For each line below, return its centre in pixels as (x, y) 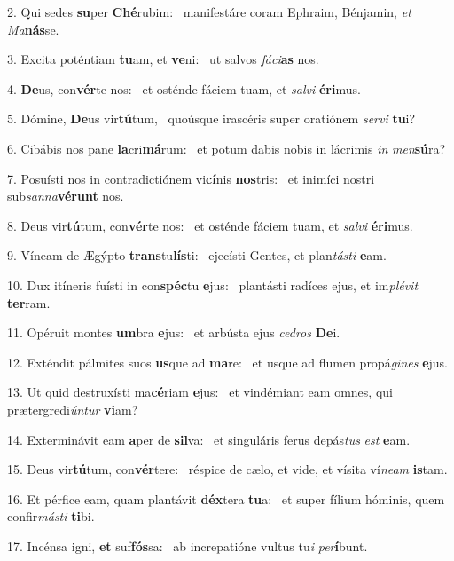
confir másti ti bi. (51, 516)
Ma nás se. (33, 29)
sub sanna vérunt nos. (66, 196)
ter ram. (29, 302)
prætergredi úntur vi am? (73, 409)
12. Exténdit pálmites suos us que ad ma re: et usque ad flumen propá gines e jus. (227, 362)
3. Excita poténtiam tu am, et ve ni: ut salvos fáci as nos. (163, 59)
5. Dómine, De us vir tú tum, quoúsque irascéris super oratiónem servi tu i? (211, 119)
